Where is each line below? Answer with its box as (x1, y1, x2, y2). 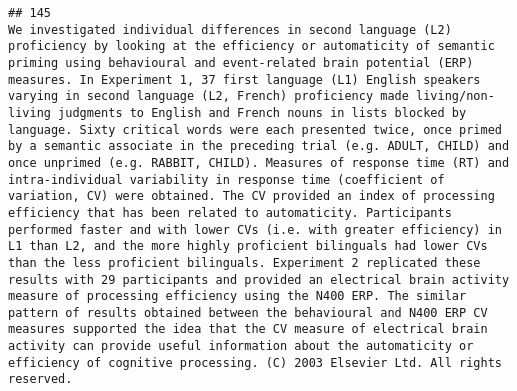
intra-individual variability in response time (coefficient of (8, 172, 445, 187)
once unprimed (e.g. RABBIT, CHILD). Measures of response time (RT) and (8, 155, 510, 170)
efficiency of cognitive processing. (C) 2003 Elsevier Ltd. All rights (8, 355, 502, 370)
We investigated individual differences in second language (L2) (8, 22, 452, 37)
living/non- (416, 89, 495, 104)
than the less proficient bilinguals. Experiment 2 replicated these (8, 255, 481, 270)
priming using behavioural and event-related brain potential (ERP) (8, 55, 474, 70)
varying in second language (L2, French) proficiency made (8, 89, 409, 104)
